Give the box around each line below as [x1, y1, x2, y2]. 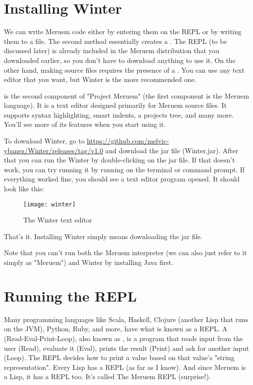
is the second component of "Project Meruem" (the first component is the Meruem [4, 90, 249, 101]
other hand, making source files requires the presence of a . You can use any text [4, 64, 245, 75]
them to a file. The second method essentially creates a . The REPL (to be [4, 36, 227, 46]
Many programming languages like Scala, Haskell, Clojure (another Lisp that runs [4, 314, 249, 324]
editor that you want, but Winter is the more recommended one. [4, 74, 197, 84]
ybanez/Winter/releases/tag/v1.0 [4, 145, 104, 155]
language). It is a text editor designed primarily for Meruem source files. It [4, 100, 227, 110]
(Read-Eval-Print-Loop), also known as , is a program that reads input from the [4, 333, 243, 343]
